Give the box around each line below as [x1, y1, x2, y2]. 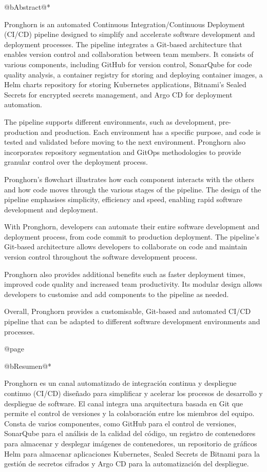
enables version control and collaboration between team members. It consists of [4, 49, 254, 60]
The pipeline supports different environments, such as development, [4, 116, 217, 127]
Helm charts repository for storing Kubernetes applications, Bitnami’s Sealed [4, 79, 246, 90]
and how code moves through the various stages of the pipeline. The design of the [4, 184, 261, 194]
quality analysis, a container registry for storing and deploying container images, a [4, 69, 263, 80]
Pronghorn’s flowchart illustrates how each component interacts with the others [4, 173, 254, 184]
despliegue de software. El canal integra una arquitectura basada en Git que [4, 398, 243, 408]
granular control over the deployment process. [4, 156, 148, 167]
